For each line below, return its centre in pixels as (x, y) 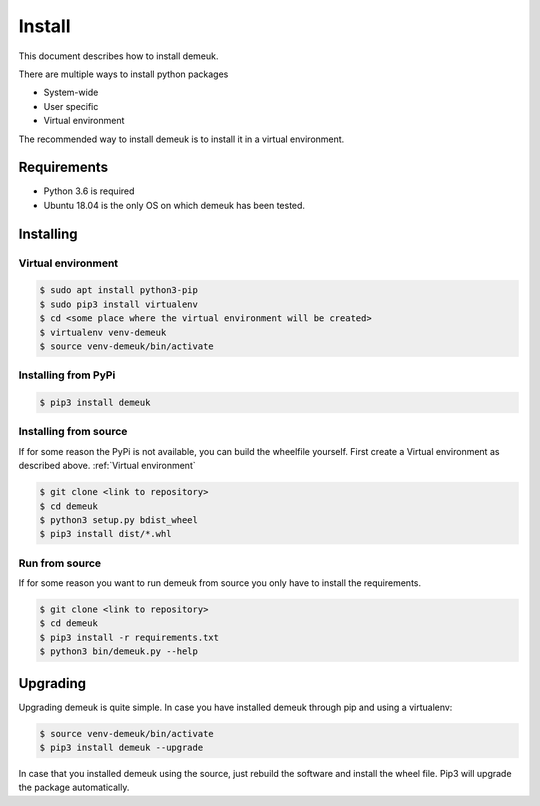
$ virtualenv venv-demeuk (103, 332)
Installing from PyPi (67, 375)
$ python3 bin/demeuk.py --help (119, 651)
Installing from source (73, 432)
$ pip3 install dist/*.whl (105, 534)
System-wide (71, 92)
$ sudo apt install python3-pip (119, 290)
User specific (71, 106)
